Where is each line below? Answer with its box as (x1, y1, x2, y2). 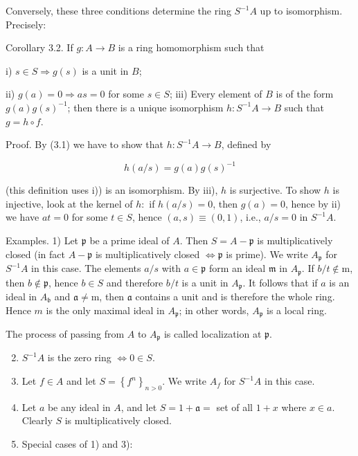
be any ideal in (47, 399, 111, 414)
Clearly (21, 413, 53, 428)
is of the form (276, 86, 334, 101)
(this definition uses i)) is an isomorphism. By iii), (6, 183, 218, 197)
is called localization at (163, 327, 262, 341)
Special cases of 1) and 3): (21, 437, 133, 451)
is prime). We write (226, 246, 308, 261)
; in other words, (179, 302, 249, 317)
